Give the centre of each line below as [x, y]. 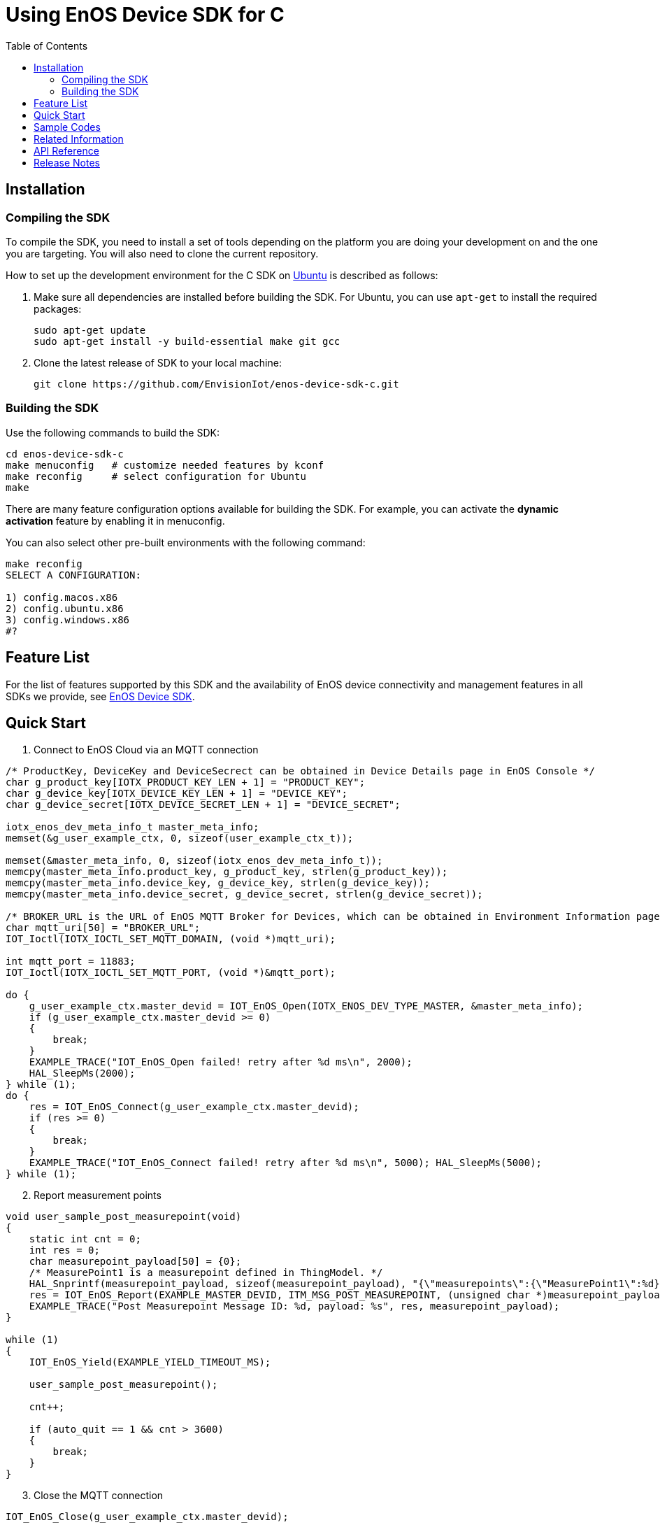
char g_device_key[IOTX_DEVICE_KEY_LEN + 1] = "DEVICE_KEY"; [177, 794]
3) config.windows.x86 [68, 619]
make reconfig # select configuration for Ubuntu [156, 476]
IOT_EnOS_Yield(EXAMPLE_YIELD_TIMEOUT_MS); [150, 1362]
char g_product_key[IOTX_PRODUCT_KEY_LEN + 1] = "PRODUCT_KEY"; [186, 782]
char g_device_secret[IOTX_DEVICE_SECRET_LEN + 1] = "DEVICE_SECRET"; [203, 805]
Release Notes [67, 162]
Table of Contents [47, 45]
